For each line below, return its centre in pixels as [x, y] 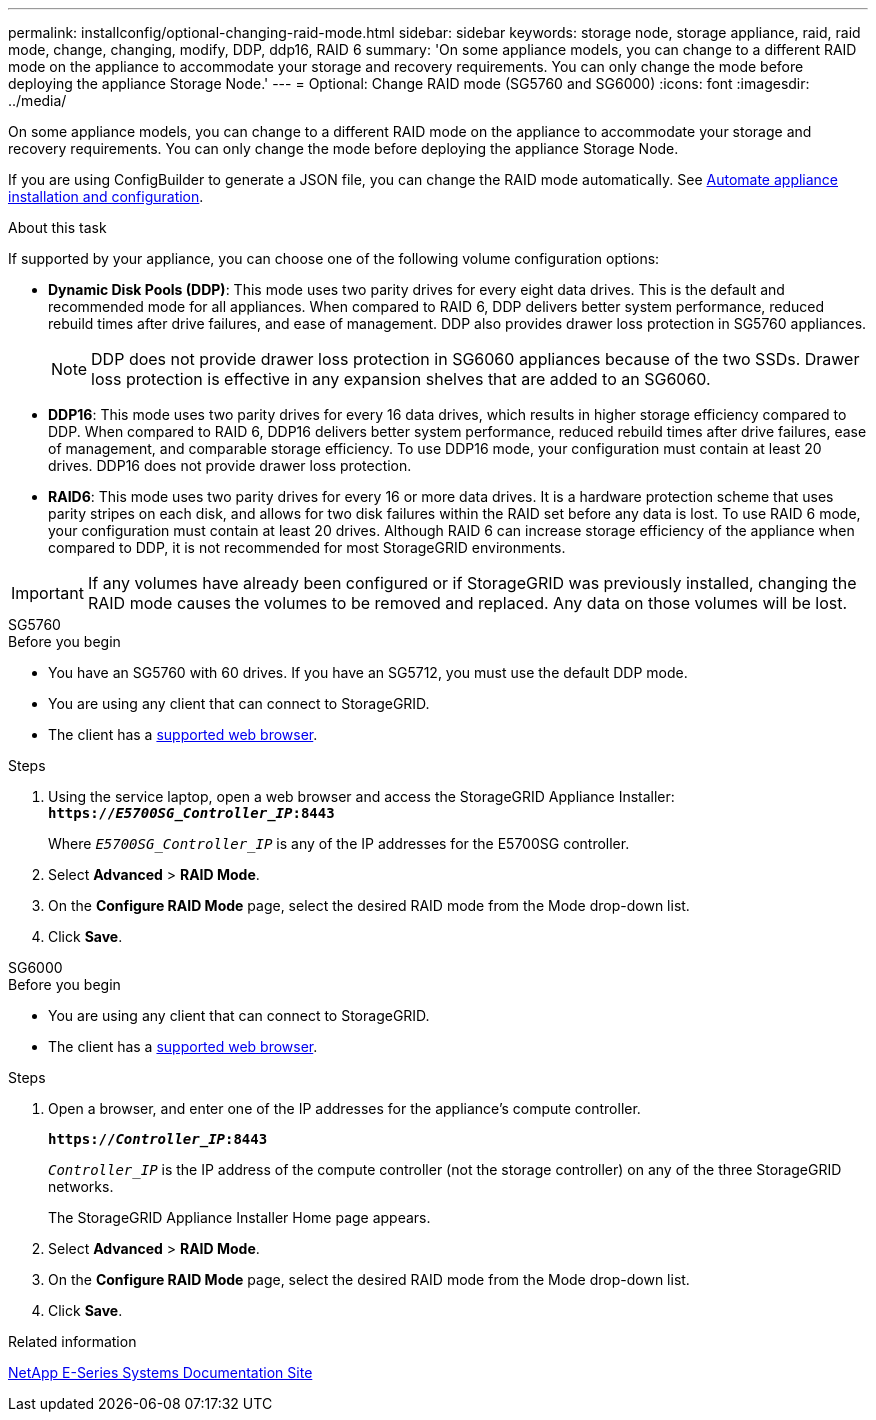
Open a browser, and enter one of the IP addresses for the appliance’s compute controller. [344, 1108]
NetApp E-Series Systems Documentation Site [160, 1372]
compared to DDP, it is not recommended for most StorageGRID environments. [307, 547]
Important [47, 593]
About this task [57, 227]
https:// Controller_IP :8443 [158, 1139]
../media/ [37, 100]
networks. [81, 1186]
